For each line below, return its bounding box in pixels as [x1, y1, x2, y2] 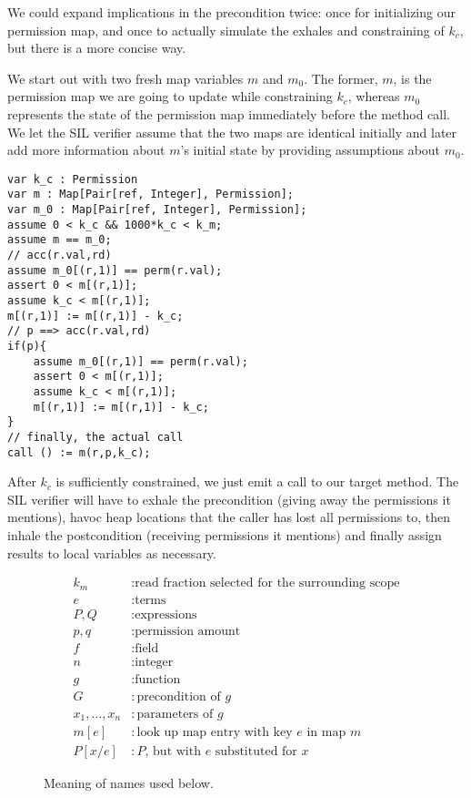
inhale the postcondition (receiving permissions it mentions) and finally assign [7, 526, 442, 544]
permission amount [135, 624, 241, 638]
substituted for [215, 745, 297, 759]
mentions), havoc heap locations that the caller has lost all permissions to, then [7, 507, 451, 527]
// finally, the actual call [7, 430, 184, 444]
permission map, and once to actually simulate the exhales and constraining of [7, 20, 445, 39]
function [135, 672, 181, 686]
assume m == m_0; [7, 233, 112, 247]
